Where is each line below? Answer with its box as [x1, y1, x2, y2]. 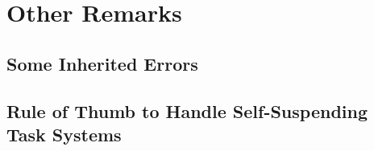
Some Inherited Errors [6, 51, 198, 75]
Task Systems [6, 121, 122, 146]
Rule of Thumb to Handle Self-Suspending [6, 98, 368, 123]
